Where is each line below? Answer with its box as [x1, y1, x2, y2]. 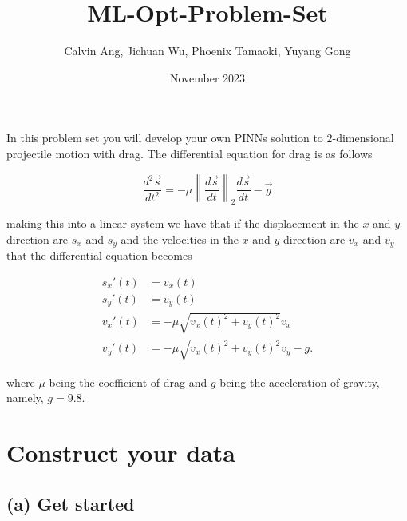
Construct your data [6, 435, 236, 468]
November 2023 [169, 69, 246, 86]
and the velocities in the [121, 230, 239, 247]
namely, [6, 389, 44, 406]
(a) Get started [6, 491, 135, 515]
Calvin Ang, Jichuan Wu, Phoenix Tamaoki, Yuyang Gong [64, 42, 351, 59]
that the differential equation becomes [6, 247, 192, 264]
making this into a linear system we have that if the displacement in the [6, 215, 359, 232]
